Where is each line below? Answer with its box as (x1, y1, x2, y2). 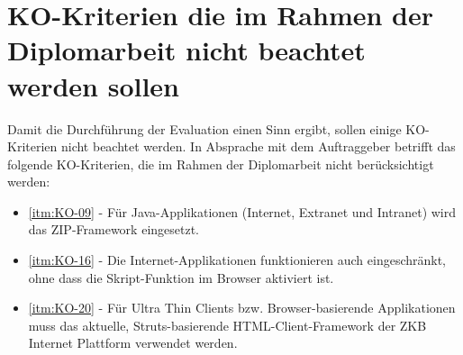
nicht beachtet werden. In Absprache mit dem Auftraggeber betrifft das (60, 137, 456, 156)
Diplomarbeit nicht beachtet (7, 32, 366, 68)
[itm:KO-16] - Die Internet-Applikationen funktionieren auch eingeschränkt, (28, 250, 447, 269)
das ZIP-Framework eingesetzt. (28, 220, 200, 239)
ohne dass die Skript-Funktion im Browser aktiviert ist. (28, 268, 334, 287)
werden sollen (7, 67, 179, 104)
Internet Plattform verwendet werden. (28, 333, 238, 352)
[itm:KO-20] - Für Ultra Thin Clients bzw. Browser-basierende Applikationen (28, 298, 456, 317)
